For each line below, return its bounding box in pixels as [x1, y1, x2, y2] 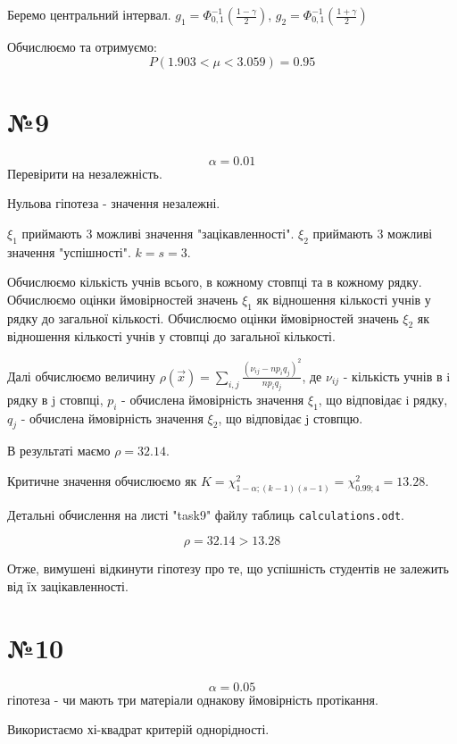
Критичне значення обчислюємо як [7, 471, 197, 489]
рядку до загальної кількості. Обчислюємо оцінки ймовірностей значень [7, 308, 399, 327]
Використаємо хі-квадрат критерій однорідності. [7, 720, 270, 739]
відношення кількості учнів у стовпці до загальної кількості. [7, 327, 336, 346]
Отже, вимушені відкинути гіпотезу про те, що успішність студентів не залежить [7, 559, 449, 578]
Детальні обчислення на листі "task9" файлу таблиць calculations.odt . [7, 505, 404, 523]
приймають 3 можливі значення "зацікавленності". [21, 223, 295, 242]
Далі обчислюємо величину [7, 366, 155, 385]
